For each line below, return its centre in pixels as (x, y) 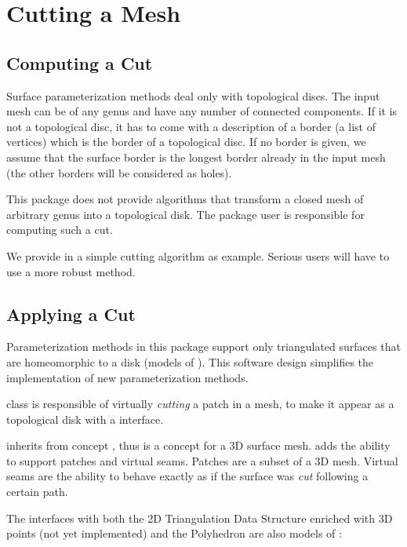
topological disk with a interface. (85, 419)
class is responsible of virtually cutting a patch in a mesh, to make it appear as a (200, 404)
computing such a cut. (60, 230)
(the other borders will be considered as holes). (119, 172)
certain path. (37, 492)
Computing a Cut (80, 62)
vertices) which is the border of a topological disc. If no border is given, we (186, 142)
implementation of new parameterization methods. (127, 377)
